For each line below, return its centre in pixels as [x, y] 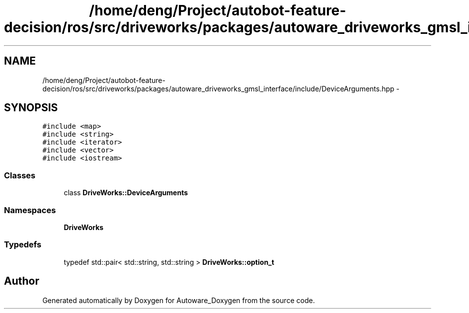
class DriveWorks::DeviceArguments [126, 193]
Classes [20, 175]
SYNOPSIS [31, 108]
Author [22, 281]
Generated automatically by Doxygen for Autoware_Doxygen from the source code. [179, 300]
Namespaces [30, 210]
